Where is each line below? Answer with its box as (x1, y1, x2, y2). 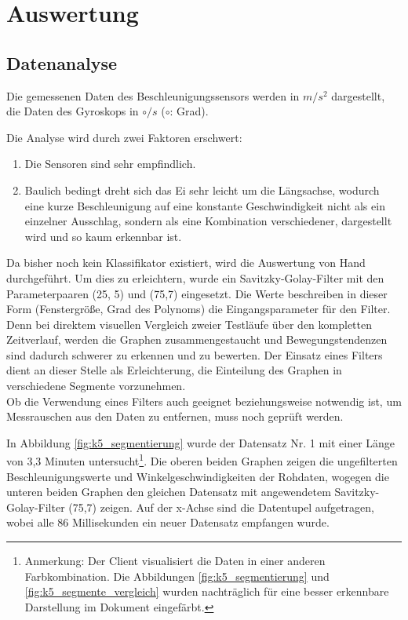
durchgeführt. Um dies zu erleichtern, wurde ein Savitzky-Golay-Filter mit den (6, 269, 384, 286)
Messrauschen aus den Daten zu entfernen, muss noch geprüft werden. (6, 408, 344, 425)
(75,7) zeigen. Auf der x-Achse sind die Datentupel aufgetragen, (68, 498, 374, 515)
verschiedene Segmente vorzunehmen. (6, 377, 186, 394)
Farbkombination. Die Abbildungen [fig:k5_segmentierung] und (24, 567, 330, 584)
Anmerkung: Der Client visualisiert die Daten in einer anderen (24, 553, 326, 569)
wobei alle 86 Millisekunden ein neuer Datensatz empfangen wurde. (6, 514, 330, 531)
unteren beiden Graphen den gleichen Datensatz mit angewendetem (6, 483, 331, 500)
